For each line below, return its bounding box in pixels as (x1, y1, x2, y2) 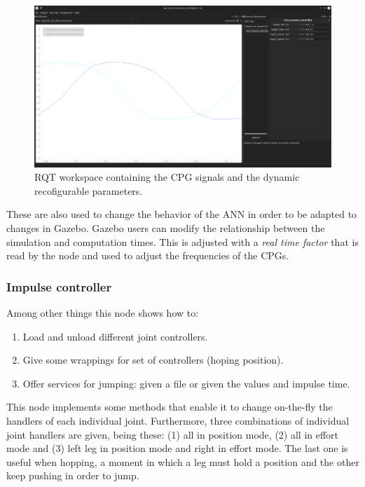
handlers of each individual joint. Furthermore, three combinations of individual (6, 413, 350, 427)
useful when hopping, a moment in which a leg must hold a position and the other (6, 454, 359, 469)
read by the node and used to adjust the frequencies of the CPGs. (6, 248, 289, 263)
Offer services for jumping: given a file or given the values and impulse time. (22, 376, 350, 390)
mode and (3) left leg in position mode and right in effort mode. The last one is (6, 441, 348, 455)
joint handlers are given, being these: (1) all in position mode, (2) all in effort (6, 427, 339, 441)
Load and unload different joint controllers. (22, 329, 208, 343)
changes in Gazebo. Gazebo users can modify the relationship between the (6, 221, 325, 235)
